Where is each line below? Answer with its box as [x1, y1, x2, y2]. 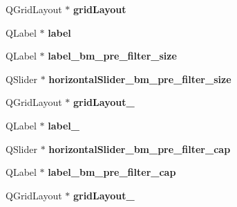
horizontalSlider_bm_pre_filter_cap [48, 141, 231, 156]
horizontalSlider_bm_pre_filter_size [48, 71, 231, 86]
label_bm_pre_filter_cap [48, 165, 176, 179]
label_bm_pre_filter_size [48, 48, 177, 63]
